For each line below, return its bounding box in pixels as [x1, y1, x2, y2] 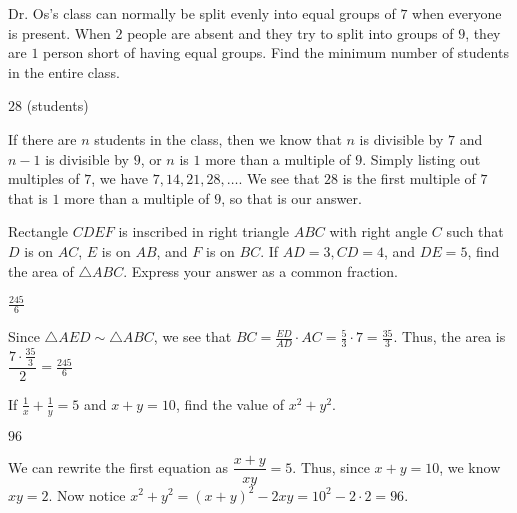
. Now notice [48, 484, 126, 505]
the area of [8, 260, 74, 281]
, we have [91, 168, 149, 189]
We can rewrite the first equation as [8, 456, 228, 477]
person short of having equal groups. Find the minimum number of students [43, 42, 509, 63]
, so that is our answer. [221, 187, 362, 208]
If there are [8, 128, 77, 149]
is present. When [8, 22, 111, 43]
